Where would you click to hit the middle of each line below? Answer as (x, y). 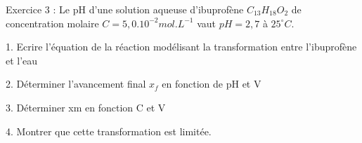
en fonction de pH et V (212, 84)
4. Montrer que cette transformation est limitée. (109, 131)
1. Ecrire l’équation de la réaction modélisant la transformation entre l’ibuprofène (181, 47)
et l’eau (22, 60)
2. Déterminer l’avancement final (76, 84)
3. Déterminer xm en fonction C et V (86, 107)
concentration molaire (52, 23)
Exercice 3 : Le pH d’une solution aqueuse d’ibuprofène (125, 9)
